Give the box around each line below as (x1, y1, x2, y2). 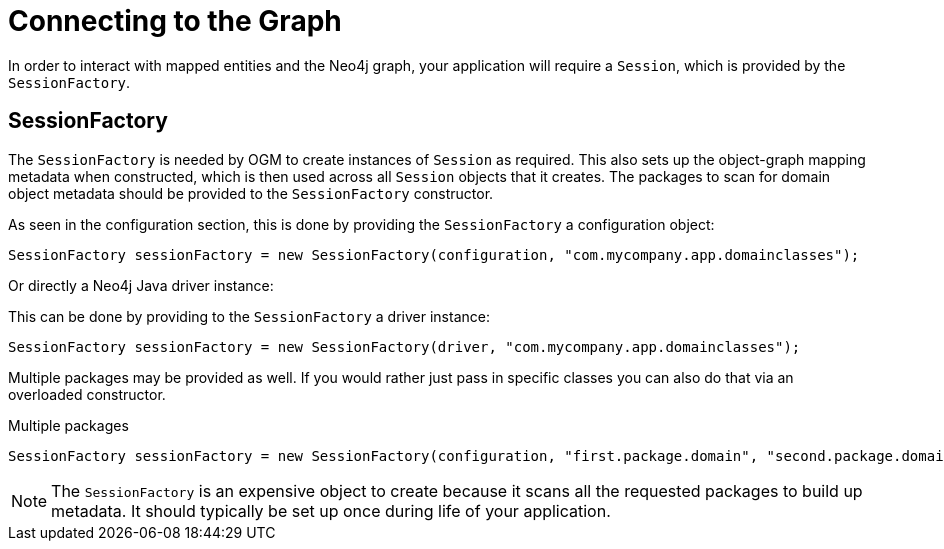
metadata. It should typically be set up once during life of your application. (51, 500, 611, 521)
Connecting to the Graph (8, 4, 342, 38)
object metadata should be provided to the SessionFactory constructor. (8, 184, 494, 202)
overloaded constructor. (8, 385, 166, 403)
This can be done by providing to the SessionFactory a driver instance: (8, 307, 490, 325)
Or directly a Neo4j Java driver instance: (8, 276, 274, 294)
